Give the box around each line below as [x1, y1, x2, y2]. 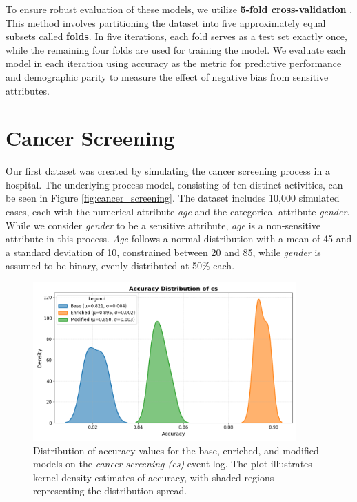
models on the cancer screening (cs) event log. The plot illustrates [33, 456, 312, 471]
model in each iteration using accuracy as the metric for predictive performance [6, 56, 342, 70]
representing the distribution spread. [33, 483, 187, 498]
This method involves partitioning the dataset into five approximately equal [6, 15, 326, 30]
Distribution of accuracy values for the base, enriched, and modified [33, 443, 319, 457]
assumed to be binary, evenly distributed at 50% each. [6, 258, 235, 273]
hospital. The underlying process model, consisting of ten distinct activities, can [6, 177, 343, 191]
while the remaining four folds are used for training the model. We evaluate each [6, 42, 346, 57]
